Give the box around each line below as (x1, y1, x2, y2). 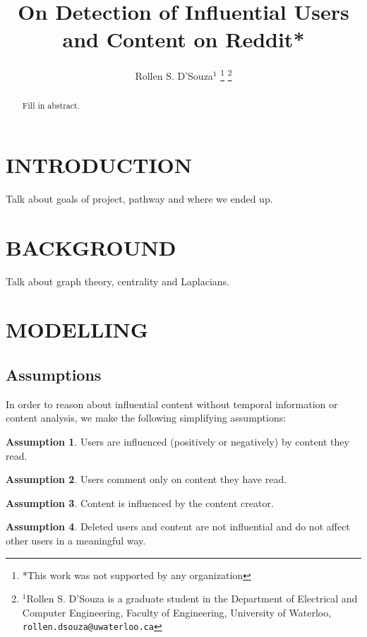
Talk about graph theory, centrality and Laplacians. (6, 273, 230, 288)
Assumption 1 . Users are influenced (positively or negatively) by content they (6, 434, 349, 449)
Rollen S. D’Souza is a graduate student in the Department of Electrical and (26, 591, 358, 606)
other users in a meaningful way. (6, 533, 146, 547)
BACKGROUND (6, 232, 176, 261)
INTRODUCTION (6, 150, 193, 179)
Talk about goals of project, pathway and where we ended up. (6, 191, 273, 206)
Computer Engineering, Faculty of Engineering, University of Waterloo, (22, 605, 332, 619)
